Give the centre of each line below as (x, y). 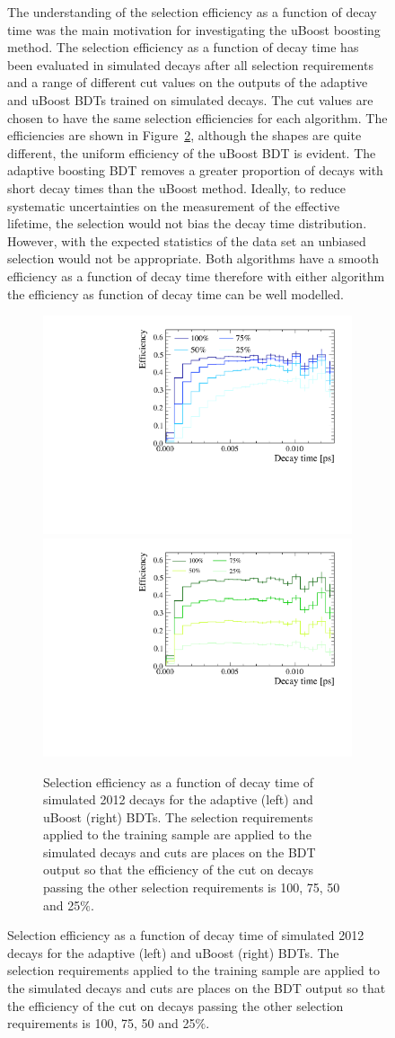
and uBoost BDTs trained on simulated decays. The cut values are (190, 99)
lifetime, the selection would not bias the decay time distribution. (187, 223)
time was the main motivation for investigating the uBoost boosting (194, 29)
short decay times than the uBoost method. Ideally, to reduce (176, 187)
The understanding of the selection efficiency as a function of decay (192, 12)
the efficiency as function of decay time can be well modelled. (176, 293)
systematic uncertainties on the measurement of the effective (174, 205)
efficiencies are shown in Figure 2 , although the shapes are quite (184, 135)
